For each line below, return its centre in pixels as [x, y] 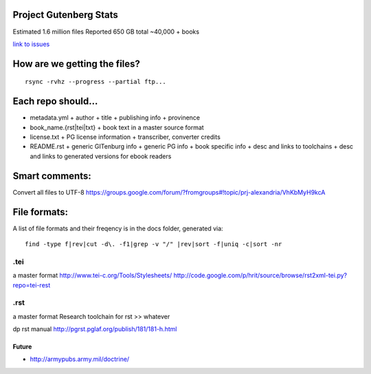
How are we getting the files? [77, 64]
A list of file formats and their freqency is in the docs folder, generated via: [118, 228]
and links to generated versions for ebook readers [101, 156]
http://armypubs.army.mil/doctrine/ [80, 359]
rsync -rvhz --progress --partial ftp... [95, 82]
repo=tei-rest [32, 285]
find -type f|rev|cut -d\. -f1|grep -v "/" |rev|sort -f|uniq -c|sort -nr [154, 244]
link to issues [31, 44]
